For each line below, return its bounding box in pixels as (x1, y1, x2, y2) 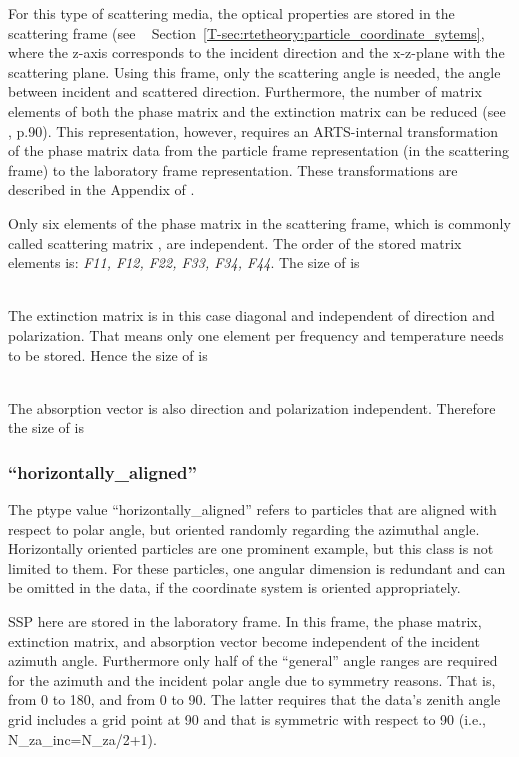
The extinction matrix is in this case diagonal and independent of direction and (8, 305, 495, 326)
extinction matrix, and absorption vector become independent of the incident (8, 630, 480, 651)
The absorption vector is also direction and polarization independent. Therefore (8, 397, 496, 418)
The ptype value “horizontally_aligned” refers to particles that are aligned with (8, 499, 497, 520)
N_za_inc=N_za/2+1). (8, 728, 157, 749)
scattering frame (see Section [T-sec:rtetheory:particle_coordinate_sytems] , (8, 22, 485, 43)
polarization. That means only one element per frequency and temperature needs (8, 324, 504, 345)
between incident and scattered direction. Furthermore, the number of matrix (8, 81, 482, 102)
